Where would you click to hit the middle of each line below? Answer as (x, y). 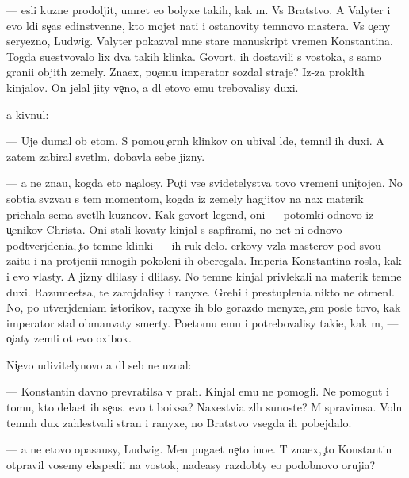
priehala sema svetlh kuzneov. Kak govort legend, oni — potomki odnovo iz (190, 214)
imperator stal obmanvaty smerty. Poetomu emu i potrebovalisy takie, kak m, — (203, 322)
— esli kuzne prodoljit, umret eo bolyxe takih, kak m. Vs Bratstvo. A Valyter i (199, 10)
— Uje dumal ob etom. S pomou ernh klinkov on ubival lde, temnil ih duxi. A (195, 141)
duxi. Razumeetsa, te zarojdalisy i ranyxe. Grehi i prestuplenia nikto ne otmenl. (201, 291)
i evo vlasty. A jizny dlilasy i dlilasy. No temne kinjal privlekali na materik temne (204, 275)
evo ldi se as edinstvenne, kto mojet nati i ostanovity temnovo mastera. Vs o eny (199, 25)
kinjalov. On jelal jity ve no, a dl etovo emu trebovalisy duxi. (153, 87)
